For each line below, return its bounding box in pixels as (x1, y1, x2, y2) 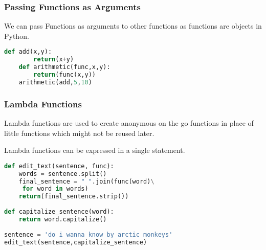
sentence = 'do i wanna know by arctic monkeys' (4, 231, 173, 238)
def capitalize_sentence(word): (4, 208, 114, 216)
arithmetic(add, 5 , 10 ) (18, 78, 92, 86)
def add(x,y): (4, 48, 52, 56)
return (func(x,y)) (33, 71, 96, 79)
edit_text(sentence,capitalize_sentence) (4, 238, 147, 246)
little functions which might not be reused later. (4, 127, 154, 138)
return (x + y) (33, 56, 74, 63)
